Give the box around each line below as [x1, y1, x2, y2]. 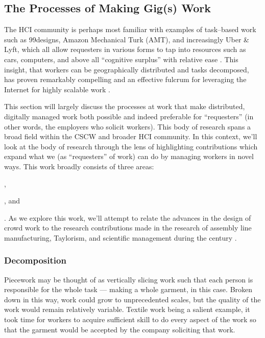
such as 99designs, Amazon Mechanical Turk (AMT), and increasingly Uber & [4, 34, 250, 44]
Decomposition [4, 254, 66, 267]
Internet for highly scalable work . [4, 84, 110, 94]
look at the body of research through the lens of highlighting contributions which [4, 141, 258, 151]
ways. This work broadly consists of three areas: [4, 161, 154, 171]
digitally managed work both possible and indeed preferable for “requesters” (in [4, 111, 254, 121]
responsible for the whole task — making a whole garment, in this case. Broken [4, 284, 253, 295]
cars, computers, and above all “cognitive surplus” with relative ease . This [4, 54, 238, 64]
